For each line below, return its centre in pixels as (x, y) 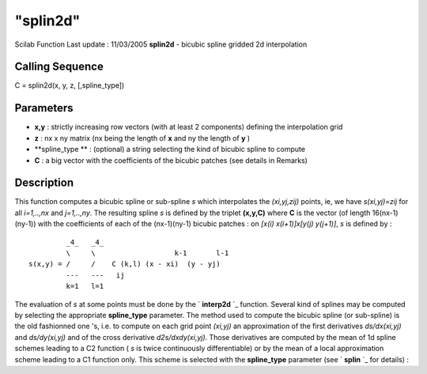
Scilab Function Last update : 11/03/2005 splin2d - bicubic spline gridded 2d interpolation (161, 44)
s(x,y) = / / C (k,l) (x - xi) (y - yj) (125, 264)
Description (44, 183)
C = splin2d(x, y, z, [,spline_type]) (70, 85)
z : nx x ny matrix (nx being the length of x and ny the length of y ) (142, 138)
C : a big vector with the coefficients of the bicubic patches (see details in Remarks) (171, 160)
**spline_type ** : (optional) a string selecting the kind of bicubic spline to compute (170, 149)
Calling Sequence (59, 67)
